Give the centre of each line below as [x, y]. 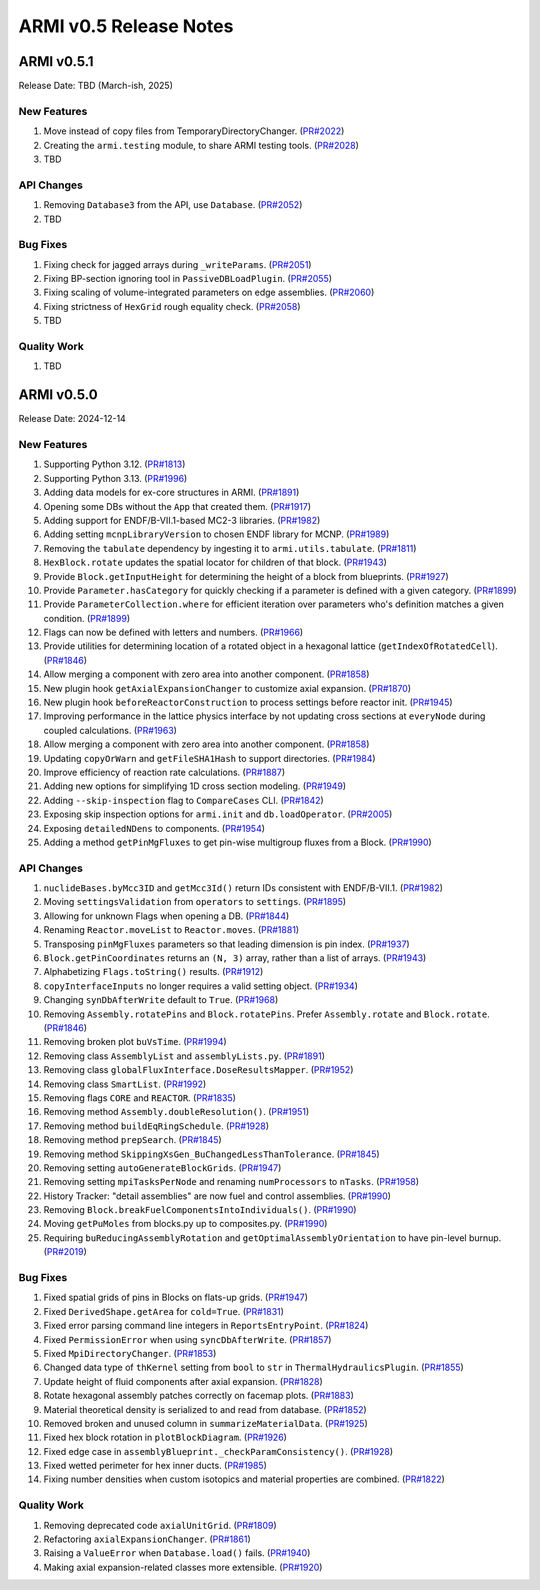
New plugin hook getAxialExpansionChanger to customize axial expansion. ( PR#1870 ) [227, 688]
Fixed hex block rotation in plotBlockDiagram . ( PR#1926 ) [165, 1437]
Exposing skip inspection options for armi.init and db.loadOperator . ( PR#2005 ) [218, 814]
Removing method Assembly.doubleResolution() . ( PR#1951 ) [176, 1112]
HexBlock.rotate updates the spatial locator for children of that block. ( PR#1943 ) [215, 562]
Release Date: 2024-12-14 [72, 419]
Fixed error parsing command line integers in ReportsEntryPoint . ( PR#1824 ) [206, 1326]
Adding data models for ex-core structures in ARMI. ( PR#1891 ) [171, 492]
